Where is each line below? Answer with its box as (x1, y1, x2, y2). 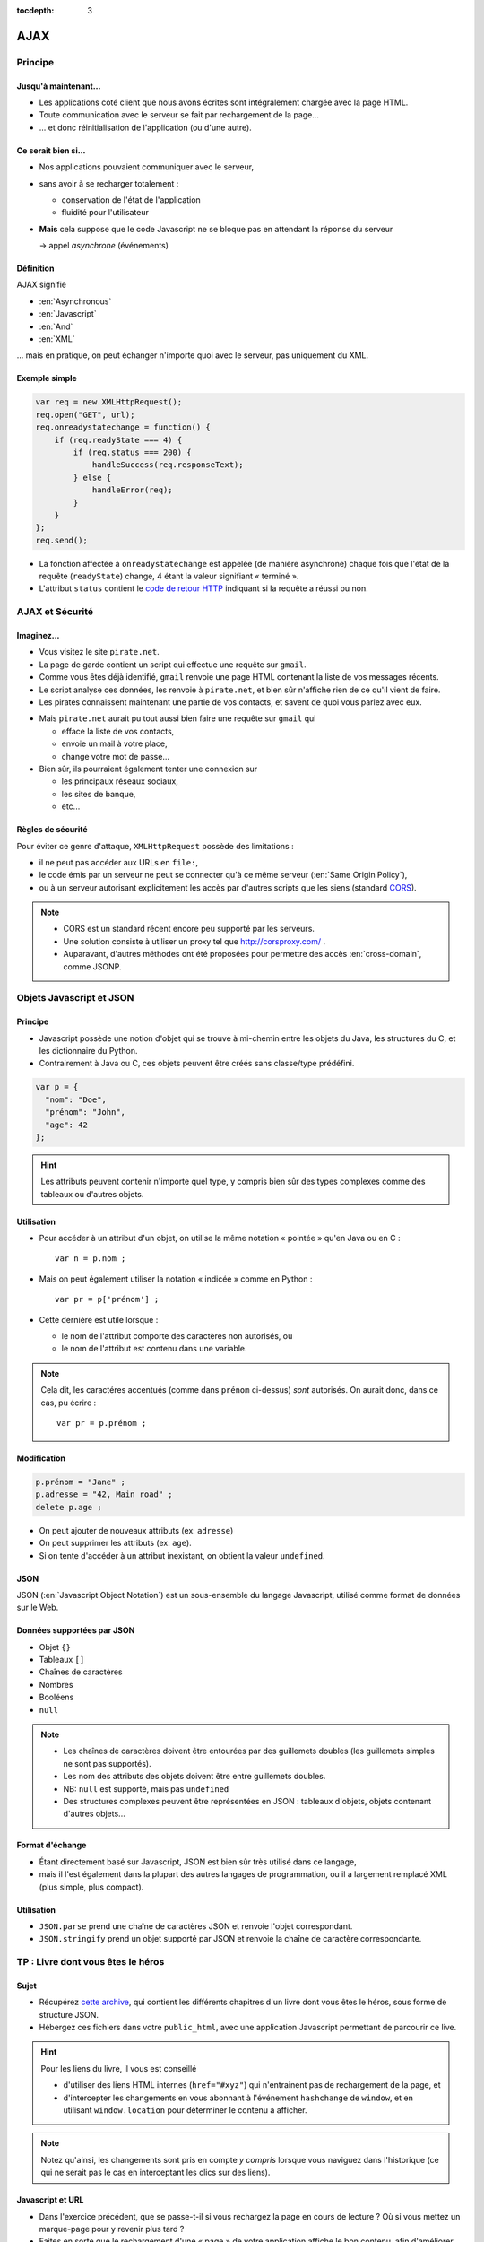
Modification (16, 1453, 66, 1464)
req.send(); (35, 534, 89, 545)
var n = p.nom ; (55, 1254, 126, 1264)
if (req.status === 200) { (73, 447, 192, 457)
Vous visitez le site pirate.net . (39, 647, 160, 657)
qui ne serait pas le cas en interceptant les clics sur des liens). (40, 2167, 271, 2178)
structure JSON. (39, 2009, 99, 2020)
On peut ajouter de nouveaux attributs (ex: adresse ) (39, 1525, 234, 1535)
